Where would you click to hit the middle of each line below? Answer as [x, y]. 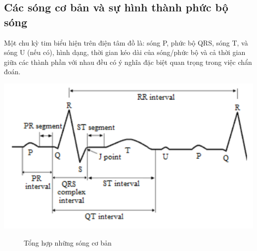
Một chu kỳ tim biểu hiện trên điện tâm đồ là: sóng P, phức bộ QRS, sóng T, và [126, 42]
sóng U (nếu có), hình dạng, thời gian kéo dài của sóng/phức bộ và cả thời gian [125, 52]
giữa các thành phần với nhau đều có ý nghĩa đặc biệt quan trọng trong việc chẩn [128, 62]
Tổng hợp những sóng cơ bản [68, 242]
